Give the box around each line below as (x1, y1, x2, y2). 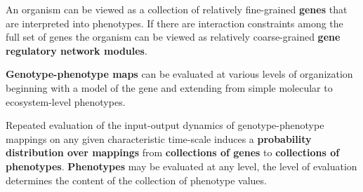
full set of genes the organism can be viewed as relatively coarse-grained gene (6, 29, 341, 44)
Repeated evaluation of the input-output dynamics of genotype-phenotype (6, 118, 324, 132)
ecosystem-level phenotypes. (6, 94, 126, 109)
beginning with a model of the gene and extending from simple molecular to (6, 80, 333, 95)
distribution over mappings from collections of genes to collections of (6, 145, 340, 160)
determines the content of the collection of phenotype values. (6, 172, 267, 187)
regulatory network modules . (6, 43, 147, 57)
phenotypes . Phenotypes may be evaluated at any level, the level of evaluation (6, 158, 357, 173)
